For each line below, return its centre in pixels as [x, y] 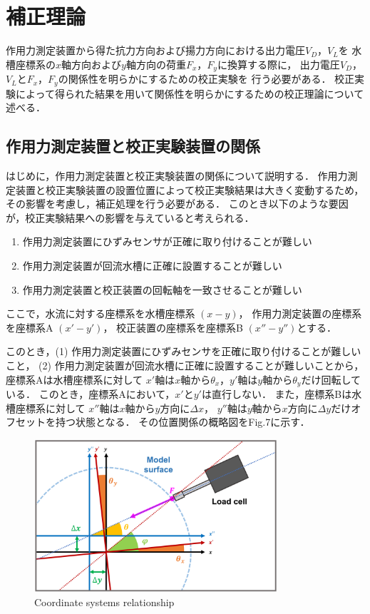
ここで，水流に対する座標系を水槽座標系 [101, 313]
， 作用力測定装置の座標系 [300, 313]
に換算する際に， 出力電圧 [278, 64]
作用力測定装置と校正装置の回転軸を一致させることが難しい [162, 289]
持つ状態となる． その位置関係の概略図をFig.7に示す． [183, 422]
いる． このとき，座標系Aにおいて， [91, 394]
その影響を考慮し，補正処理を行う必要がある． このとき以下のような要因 [177, 204]
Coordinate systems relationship [104, 602]
